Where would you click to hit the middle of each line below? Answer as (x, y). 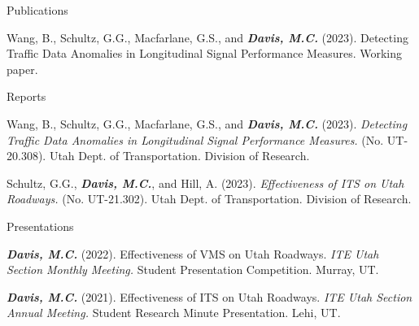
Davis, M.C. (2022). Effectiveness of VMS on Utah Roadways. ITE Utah (193, 253)
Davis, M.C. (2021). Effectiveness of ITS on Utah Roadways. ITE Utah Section (209, 296)
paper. (22, 69)
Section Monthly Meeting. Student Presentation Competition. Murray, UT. (193, 269)
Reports (26, 96)
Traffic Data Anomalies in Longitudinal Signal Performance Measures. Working (204, 53)
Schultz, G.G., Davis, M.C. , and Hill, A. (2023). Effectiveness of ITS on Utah (205, 183)
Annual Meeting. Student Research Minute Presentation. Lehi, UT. (174, 313)
